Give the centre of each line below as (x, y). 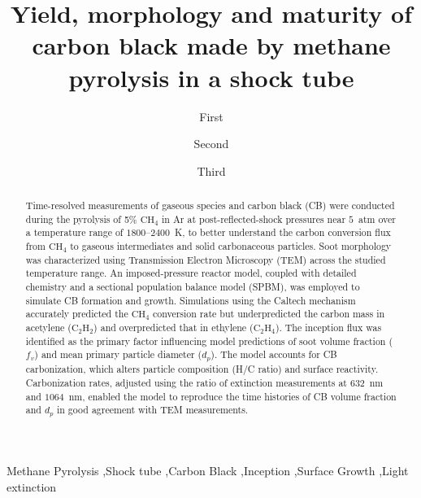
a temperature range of (74, 232)
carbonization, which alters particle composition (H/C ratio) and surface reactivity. (202, 369)
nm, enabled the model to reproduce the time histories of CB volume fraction (232, 396)
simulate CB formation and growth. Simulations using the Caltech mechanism (191, 300)
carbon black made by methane (211, 45)
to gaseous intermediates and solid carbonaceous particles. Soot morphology (231, 246)
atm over (377, 218)
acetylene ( (48, 327)
